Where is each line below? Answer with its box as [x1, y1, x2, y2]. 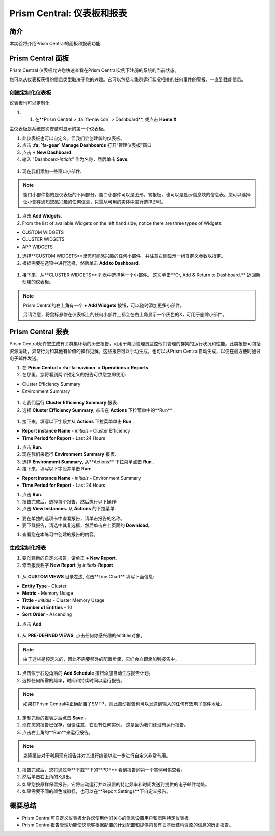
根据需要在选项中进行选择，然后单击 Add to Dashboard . [22, 260, 140, 266]
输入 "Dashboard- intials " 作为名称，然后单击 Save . [22, 156, 129, 163]
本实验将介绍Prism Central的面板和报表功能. [9, 41, 102, 47]
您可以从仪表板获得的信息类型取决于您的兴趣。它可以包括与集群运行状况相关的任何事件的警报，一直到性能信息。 [9, 76, 246, 83]
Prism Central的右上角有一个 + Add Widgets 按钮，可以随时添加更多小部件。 [23, 302, 185, 308]
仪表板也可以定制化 [9, 100, 50, 106]
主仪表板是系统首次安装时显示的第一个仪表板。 [9, 125, 108, 132]
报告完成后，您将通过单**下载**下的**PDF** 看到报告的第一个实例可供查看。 [22, 767, 185, 773]
